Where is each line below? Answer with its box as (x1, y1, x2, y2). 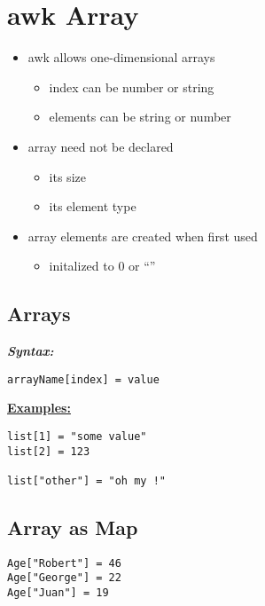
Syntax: (7, 342, 54, 360)
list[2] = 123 (7, 445, 90, 458)
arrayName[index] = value (7, 373, 160, 386)
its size (49, 167, 86, 185)
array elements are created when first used (27, 226, 258, 245)
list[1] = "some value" (7, 429, 147, 443)
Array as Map (7, 513, 138, 540)
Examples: (7, 398, 71, 417)
